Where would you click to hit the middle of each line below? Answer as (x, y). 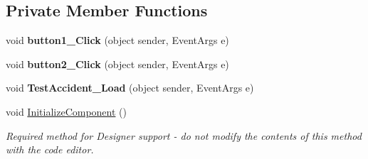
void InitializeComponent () (66, 111)
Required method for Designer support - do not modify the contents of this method (184, 135)
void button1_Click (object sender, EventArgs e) (117, 40)
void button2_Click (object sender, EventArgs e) (117, 64)
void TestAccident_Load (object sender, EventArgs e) (130, 88)
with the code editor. (50, 149)
